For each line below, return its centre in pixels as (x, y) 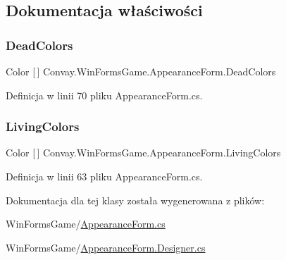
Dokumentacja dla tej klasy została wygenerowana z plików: (135, 200)
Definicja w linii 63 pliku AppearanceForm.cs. (104, 176)
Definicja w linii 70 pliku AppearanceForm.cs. (104, 95)
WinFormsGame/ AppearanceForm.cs (86, 224)
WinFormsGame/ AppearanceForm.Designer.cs (106, 247)
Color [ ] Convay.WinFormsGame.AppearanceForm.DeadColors (141, 71)
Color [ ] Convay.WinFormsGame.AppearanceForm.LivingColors (143, 153)
